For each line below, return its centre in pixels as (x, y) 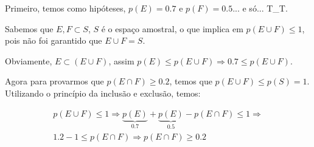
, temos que (191, 81)
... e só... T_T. (260, 8)
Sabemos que (29, 28)
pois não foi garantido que (54, 40)
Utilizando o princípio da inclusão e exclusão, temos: (103, 93)
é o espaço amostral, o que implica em (172, 28)
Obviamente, (29, 60)
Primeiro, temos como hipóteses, (65, 8)
